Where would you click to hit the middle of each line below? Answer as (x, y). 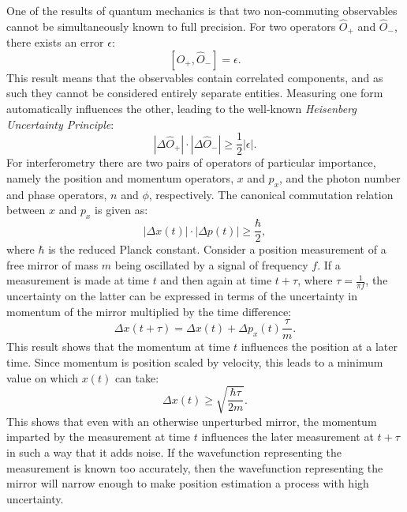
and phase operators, (57, 194)
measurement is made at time (78, 280)
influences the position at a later (319, 346)
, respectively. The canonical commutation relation (271, 194)
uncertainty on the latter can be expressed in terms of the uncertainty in (182, 296)
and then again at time (216, 280)
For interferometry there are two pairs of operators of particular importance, (191, 162)
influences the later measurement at (288, 437)
